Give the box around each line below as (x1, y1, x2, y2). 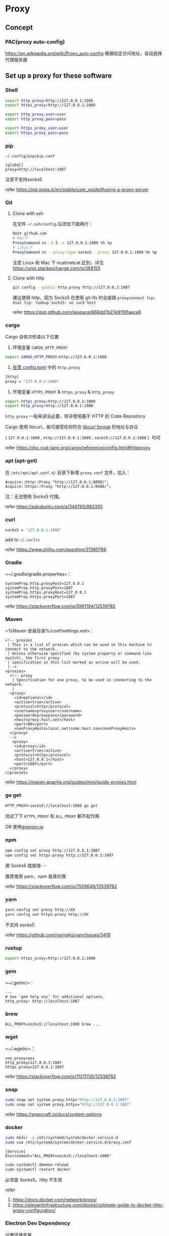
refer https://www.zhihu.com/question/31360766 (5, 546, 107, 552)
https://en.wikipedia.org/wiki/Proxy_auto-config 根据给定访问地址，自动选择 (5, 50, 162, 56)
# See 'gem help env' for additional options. (5, 994, 105, 999)
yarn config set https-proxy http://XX (5, 912, 89, 917)
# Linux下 (12, 245, 33, 250)
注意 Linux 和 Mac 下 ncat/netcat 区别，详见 (12, 259, 104, 265)
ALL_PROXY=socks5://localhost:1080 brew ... (5, 1022, 100, 1027)
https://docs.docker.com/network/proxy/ (12, 1196, 97, 1203)
